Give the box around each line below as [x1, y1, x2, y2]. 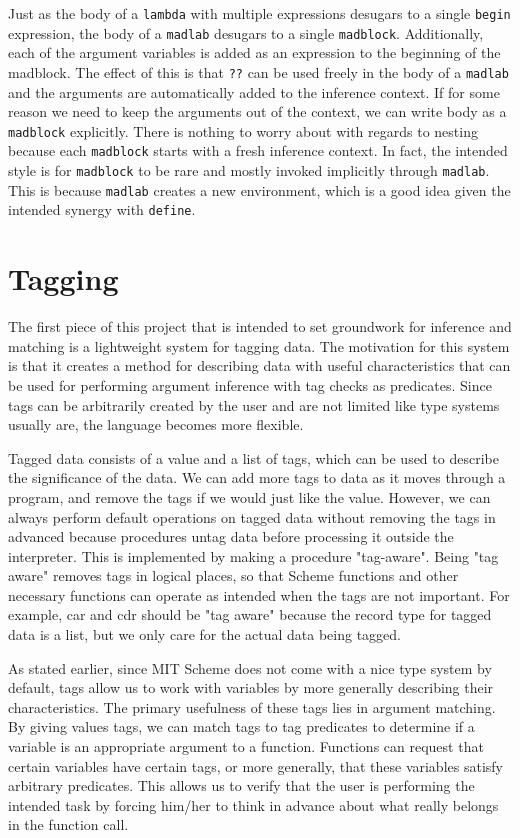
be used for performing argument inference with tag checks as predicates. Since [8, 374, 492, 395]
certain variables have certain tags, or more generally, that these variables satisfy [8, 755, 503, 776]
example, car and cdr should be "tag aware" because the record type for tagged [8, 604, 492, 625]
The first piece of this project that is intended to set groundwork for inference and [8, 316, 512, 337]
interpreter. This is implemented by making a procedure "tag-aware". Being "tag [8, 545, 499, 566]
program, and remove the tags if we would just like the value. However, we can [8, 486, 491, 507]
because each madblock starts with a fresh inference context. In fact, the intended [8, 140, 508, 161]
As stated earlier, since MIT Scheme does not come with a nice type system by [8, 657, 492, 678]
